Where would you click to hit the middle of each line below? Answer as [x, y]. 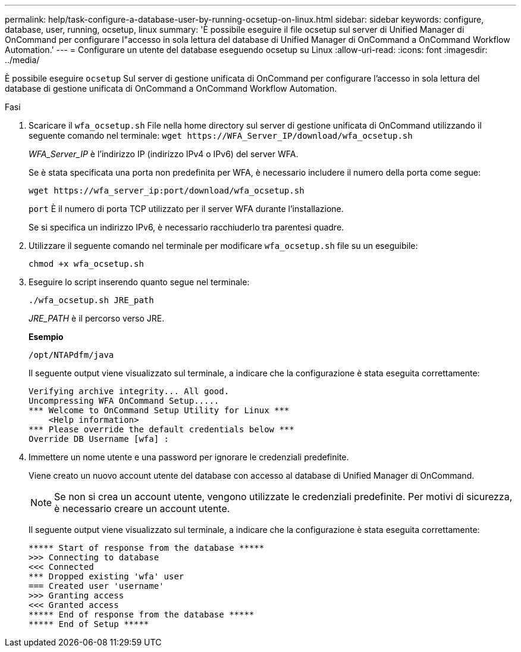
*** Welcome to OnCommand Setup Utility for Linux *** [159, 410]
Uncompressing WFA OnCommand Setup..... [124, 401]
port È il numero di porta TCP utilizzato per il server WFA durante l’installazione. [186, 209]
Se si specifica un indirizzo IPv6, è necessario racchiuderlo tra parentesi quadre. [186, 227]
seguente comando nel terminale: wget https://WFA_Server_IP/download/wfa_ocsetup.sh [221, 135]
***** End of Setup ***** [89, 624]
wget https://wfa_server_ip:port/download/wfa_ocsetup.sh [167, 191]
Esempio [46, 337]
